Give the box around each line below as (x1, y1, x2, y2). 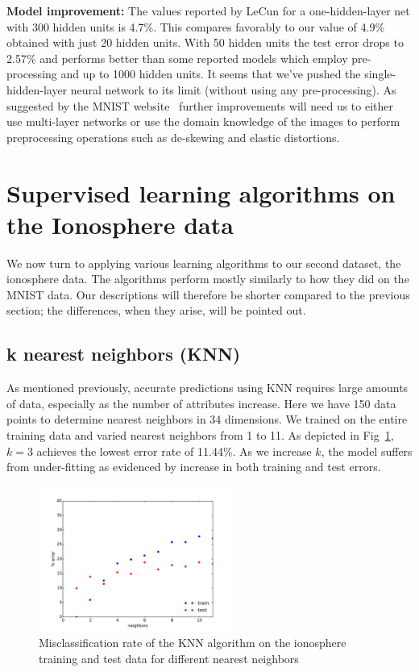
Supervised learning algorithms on (6, 176, 396, 209)
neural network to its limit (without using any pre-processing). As (70, 81, 396, 98)
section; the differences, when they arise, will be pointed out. (6, 302, 306, 319)
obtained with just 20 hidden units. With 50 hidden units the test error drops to (6, 34, 404, 51)
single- (364, 65, 396, 82)
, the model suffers (321, 442, 413, 459)
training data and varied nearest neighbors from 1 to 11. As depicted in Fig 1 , (6, 427, 394, 444)
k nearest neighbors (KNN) (6, 341, 241, 366)
